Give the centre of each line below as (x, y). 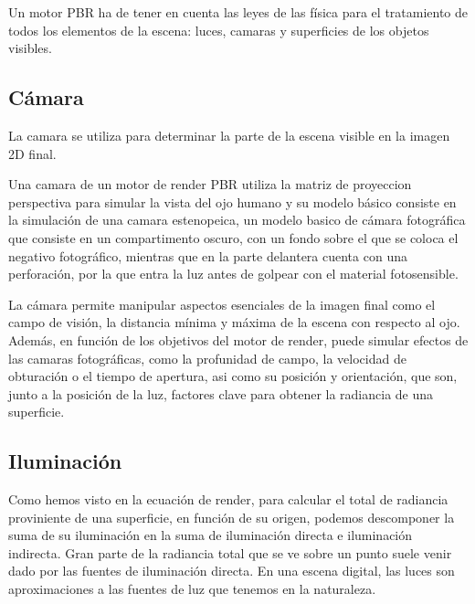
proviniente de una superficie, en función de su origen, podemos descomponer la (232, 517)
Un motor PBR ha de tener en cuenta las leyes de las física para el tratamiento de (238, 12)
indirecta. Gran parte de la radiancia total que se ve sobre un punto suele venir (230, 552)
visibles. (30, 48)
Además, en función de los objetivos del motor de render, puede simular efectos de (238, 339)
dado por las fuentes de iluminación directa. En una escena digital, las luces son (232, 571)
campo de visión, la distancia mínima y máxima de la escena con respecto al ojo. (234, 322)
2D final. (32, 153)
